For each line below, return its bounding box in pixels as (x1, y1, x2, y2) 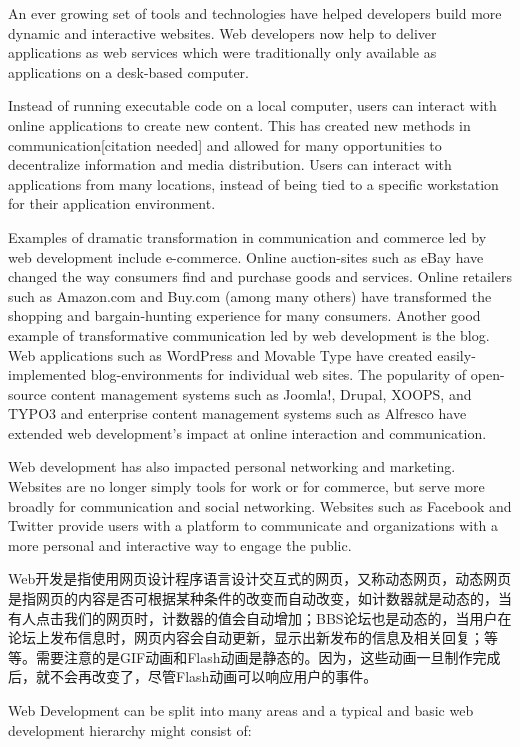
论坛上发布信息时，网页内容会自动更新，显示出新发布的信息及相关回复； (8, 627, 484, 648)
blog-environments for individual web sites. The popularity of (90, 364, 467, 385)
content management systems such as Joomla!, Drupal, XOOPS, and (50, 383, 472, 404)
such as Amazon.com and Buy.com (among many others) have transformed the (8, 285, 492, 306)
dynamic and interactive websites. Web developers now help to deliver (8, 22, 437, 43)
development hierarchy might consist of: (8, 719, 252, 740)
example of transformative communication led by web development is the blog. (8, 324, 490, 345)
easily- (437, 344, 476, 365)
